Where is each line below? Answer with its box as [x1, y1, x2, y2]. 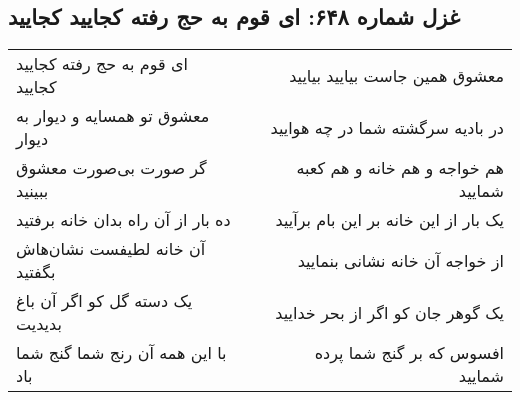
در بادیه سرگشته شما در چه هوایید [270, 115, 504, 139]
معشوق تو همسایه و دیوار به [16, 104, 210, 128]
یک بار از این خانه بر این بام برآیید [275, 208, 504, 232]
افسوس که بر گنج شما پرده [314, 341, 504, 365]
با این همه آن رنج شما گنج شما [16, 341, 227, 365]
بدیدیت [16, 312, 62, 336]
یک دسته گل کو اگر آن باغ [16, 289, 193, 313]
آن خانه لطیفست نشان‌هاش [16, 237, 206, 261]
